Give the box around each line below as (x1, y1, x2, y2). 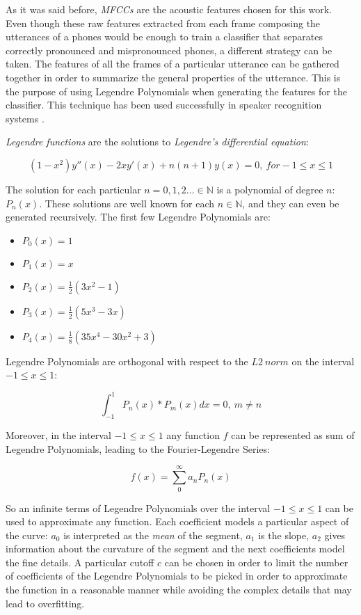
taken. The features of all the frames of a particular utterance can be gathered (6, 56, 339, 71)
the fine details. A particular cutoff (6, 554, 154, 569)
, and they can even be (242, 195, 339, 210)
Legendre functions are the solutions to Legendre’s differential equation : (6, 134, 309, 149)
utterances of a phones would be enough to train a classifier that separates (6, 29, 323, 44)
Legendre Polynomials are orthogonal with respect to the (6, 353, 248, 368)
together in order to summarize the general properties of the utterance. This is (6, 70, 341, 84)
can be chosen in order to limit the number (164, 554, 348, 569)
